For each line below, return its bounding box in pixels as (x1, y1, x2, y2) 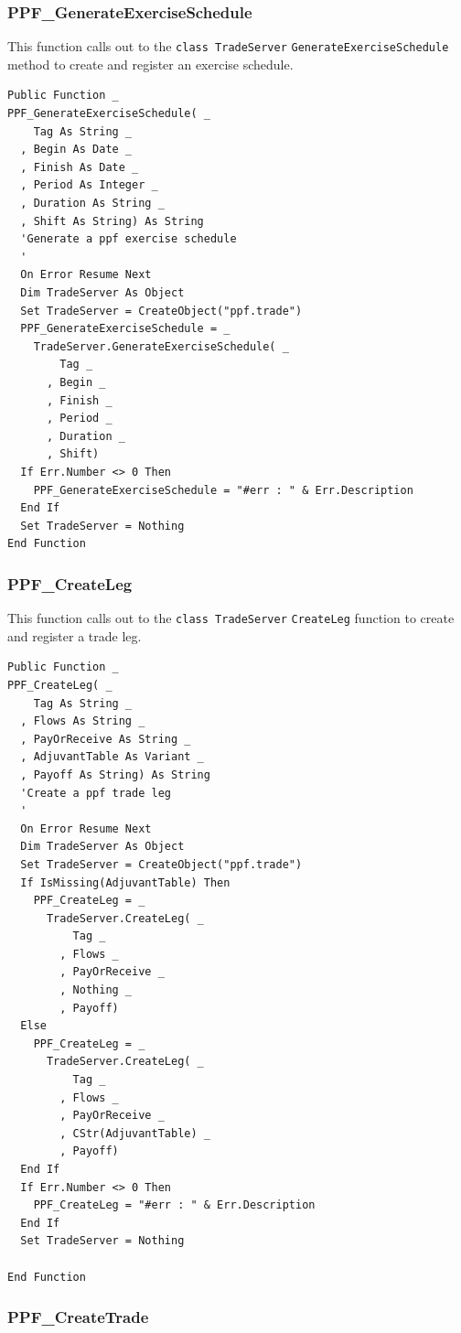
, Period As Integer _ (20, 178, 158, 192)
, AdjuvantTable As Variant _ (20, 750, 204, 764)
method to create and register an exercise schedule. (7, 54, 294, 73)
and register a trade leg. (7, 626, 142, 645)
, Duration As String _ (20, 197, 165, 210)
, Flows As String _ (20, 715, 145, 728)
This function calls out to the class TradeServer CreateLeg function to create (7, 608, 455, 628)
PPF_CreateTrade (7, 1306, 149, 1328)
